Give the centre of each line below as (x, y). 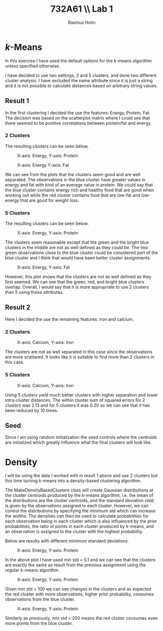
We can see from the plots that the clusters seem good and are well (73, 174)
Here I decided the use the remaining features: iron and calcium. (70, 319)
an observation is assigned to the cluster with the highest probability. (74, 532)
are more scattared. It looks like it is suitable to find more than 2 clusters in (80, 357)
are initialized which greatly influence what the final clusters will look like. (78, 442)
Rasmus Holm (82, 22)
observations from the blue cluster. (40, 599)
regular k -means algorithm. (32, 570)
